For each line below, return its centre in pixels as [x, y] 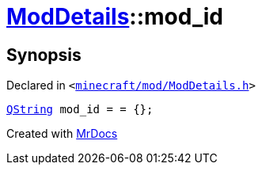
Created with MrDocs [62, 134]
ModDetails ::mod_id [115, 17]
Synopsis [44, 55]
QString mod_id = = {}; [80, 110]
